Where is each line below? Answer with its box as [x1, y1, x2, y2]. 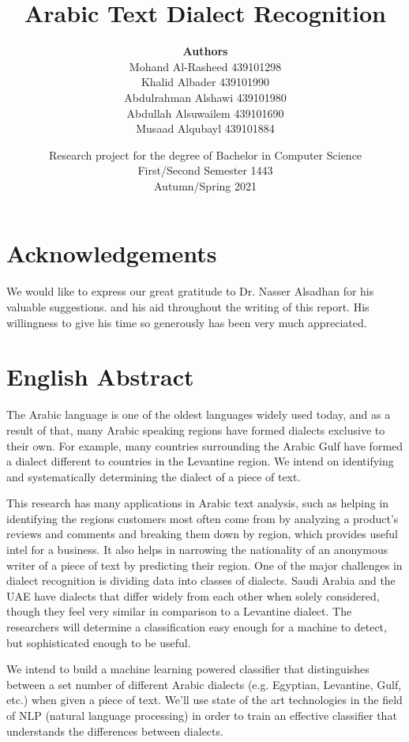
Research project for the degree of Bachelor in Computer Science [48, 146, 362, 163]
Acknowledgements [6, 237, 217, 269]
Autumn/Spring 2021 [154, 177, 257, 194]
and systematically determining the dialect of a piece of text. [6, 468, 301, 484]
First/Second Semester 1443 [137, 162, 273, 179]
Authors [182, 43, 228, 59]
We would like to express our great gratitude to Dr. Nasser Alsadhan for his [6, 283, 374, 299]
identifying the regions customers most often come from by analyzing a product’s [6, 510, 399, 526]
